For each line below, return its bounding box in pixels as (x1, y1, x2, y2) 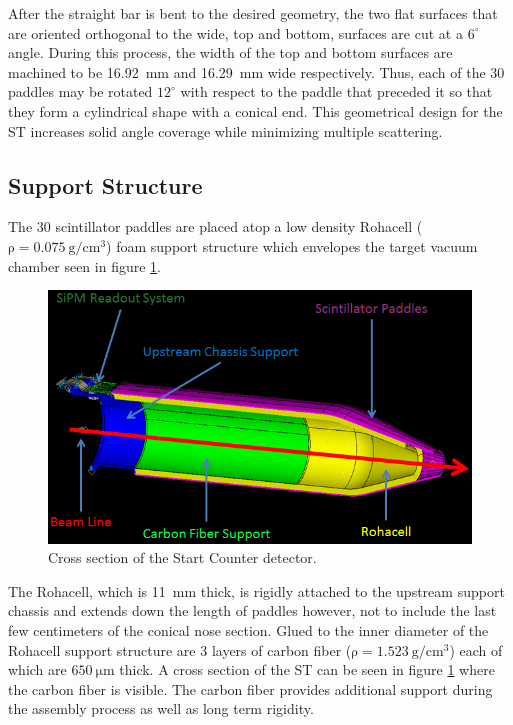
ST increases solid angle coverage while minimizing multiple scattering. (8, 120, 443, 141)
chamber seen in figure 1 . (8, 255, 161, 276)
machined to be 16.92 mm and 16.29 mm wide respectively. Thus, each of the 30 (8, 61, 505, 82)
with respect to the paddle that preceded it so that (180, 81, 493, 102)
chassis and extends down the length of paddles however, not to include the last (8, 600, 497, 621)
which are (8, 659, 67, 680)
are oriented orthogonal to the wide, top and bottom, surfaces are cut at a (8, 22, 463, 43)
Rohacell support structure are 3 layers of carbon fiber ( (8, 639, 352, 660)
